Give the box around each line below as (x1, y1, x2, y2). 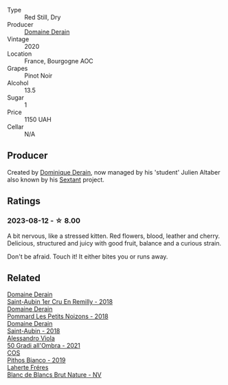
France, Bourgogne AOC (24, 57, 94, 65)
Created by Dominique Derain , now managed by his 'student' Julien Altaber (7, 168, 221, 176)
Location (7, 49, 32, 58)
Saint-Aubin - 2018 (7, 327, 60, 335)
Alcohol (7, 79, 29, 87)
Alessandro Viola (7, 334, 55, 342)
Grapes (7, 65, 28, 72)
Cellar (7, 123, 24, 131)
